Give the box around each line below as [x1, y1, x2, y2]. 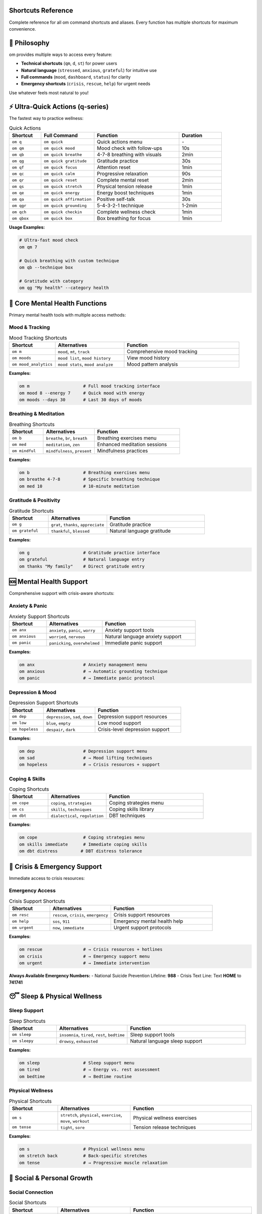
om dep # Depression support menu [19, 748, 147, 754]
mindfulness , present [46, 447, 92, 454]
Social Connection [9, 1189, 53, 1196]
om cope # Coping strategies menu [19, 835, 145, 840]
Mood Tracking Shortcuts [9, 334, 67, 341]
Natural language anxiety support [105, 633, 181, 640]
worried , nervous [49, 633, 86, 640]
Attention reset [97, 164, 131, 171]
